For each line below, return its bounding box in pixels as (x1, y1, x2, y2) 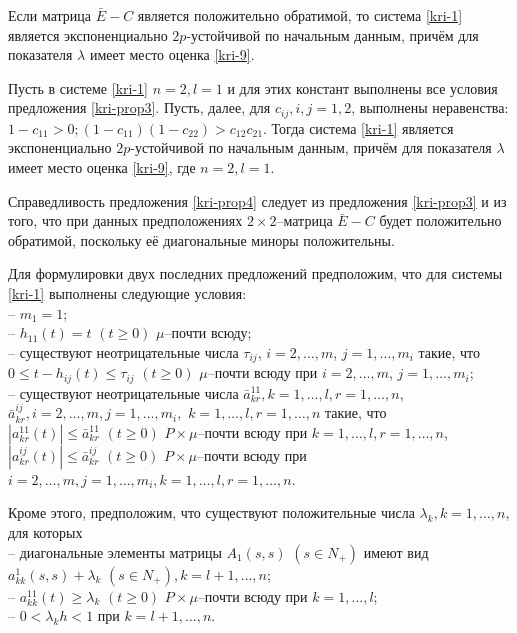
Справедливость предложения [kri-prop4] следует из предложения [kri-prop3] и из (8, 190, 507, 211)
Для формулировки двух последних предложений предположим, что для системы (8, 263, 503, 284)
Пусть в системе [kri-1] (8, 77, 148, 98)
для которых (8, 522, 83, 543)
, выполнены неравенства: (351, 97, 509, 118)
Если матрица (8, 5, 92, 25)
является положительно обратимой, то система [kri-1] (137, 5, 463, 25)
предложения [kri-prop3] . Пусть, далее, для (8, 97, 271, 118)
